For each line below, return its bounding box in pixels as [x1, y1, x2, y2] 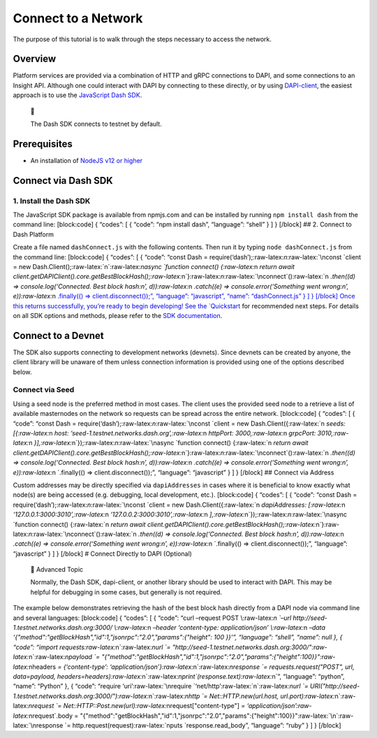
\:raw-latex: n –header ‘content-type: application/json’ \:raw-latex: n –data [114, 623, 326, 632]
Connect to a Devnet [13, 329, 104, 342]
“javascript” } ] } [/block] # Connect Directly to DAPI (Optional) [13, 549, 192, 558]
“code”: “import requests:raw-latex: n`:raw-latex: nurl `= [13, 643, 171, 651]
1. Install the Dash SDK [13, 196, 91, 205]
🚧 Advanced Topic [30, 565, 84, 574]
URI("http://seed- [309, 682, 360, 690]
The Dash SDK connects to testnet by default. [30, 120, 162, 129]
